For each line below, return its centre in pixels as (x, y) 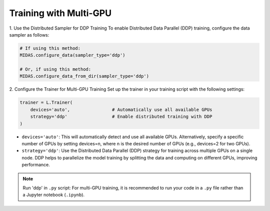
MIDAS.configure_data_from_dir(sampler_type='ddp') (84, 76)
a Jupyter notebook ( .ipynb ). (54, 195)
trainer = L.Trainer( (46, 102)
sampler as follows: (29, 35)
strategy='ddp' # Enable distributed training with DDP (121, 117)
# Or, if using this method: (55, 69)
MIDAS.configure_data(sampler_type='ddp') (72, 55)
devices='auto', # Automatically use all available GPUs (121, 110)
